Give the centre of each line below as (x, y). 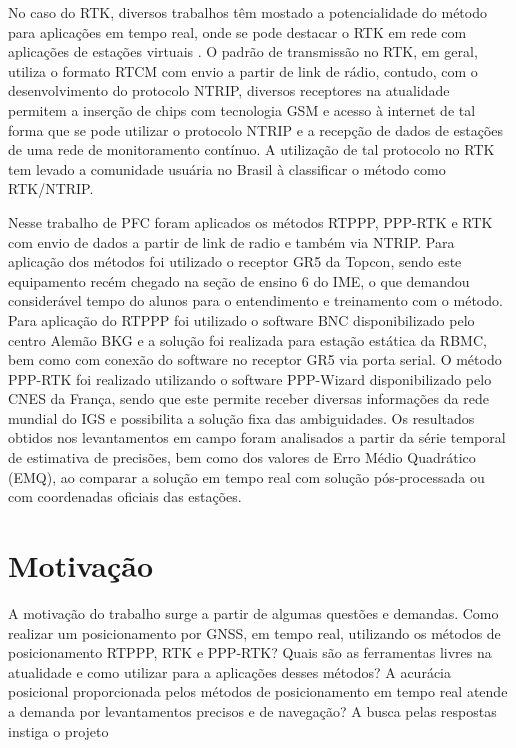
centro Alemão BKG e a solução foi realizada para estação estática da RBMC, (247, 339)
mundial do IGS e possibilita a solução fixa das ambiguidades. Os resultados (241, 417)
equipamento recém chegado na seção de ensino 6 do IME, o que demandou (239, 280)
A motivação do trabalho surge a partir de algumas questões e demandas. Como (253, 612)
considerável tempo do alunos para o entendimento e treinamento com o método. (255, 300)
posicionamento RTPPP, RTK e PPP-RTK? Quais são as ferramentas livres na (250, 652)
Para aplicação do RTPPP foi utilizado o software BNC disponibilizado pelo (241, 319)
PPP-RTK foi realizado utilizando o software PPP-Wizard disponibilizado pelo (250, 378)
